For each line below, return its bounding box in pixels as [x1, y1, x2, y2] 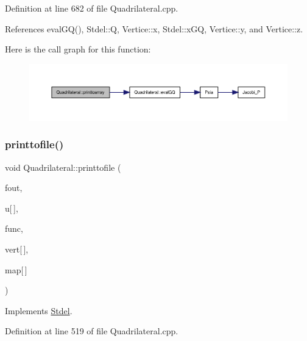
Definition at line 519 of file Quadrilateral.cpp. [5, 325, 178, 337]
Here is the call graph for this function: [5, 43, 151, 56]
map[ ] [5, 263, 27, 276]
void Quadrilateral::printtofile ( [5, 160, 121, 173]
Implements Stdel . [5, 304, 72, 317]
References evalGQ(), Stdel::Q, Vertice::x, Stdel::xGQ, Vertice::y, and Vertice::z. [5, 22, 303, 35]
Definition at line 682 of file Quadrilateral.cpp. [5, 2, 178, 14]
